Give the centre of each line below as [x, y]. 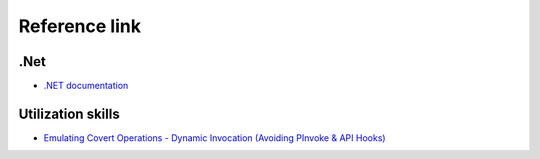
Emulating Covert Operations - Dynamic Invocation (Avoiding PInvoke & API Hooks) [214, 137]
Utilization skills [69, 113]
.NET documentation [86, 86]
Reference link [80, 26]
